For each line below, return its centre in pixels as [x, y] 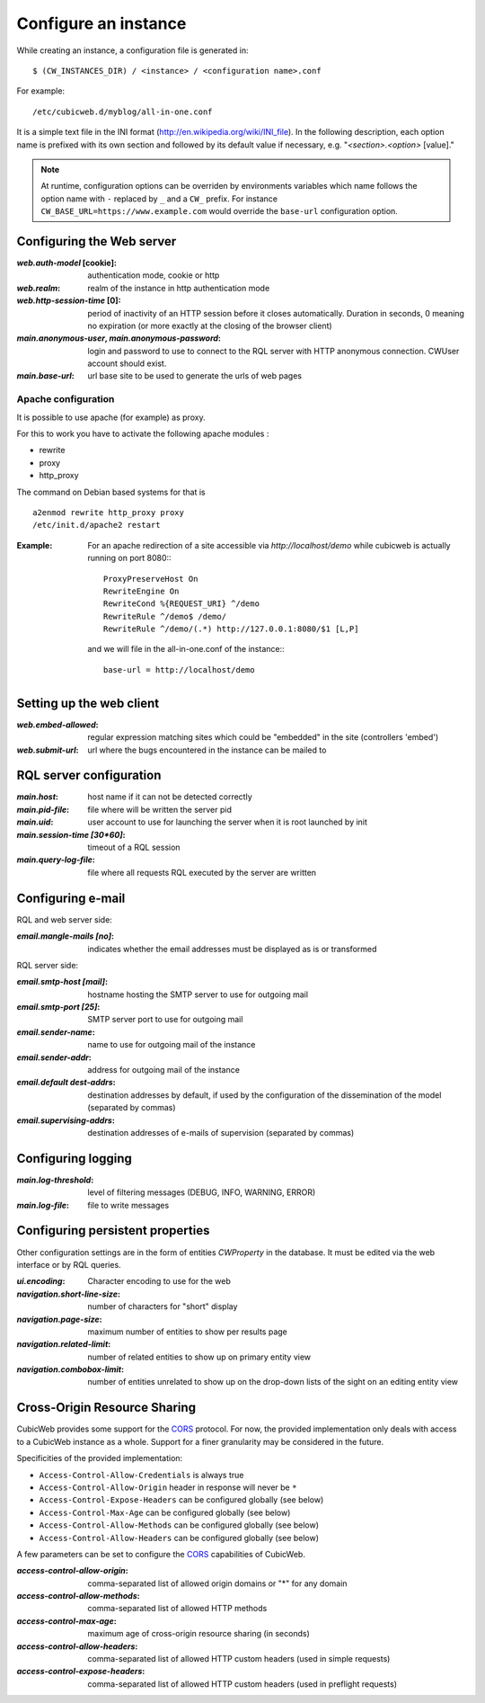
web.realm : [39, 288]
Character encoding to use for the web [159, 1281]
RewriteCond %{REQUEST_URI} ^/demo [182, 604]
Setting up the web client [88, 703]
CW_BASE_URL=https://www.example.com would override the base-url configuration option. [220, 211]
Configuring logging [74, 1159]
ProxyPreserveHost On [151, 579]
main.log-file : [43, 1205]
